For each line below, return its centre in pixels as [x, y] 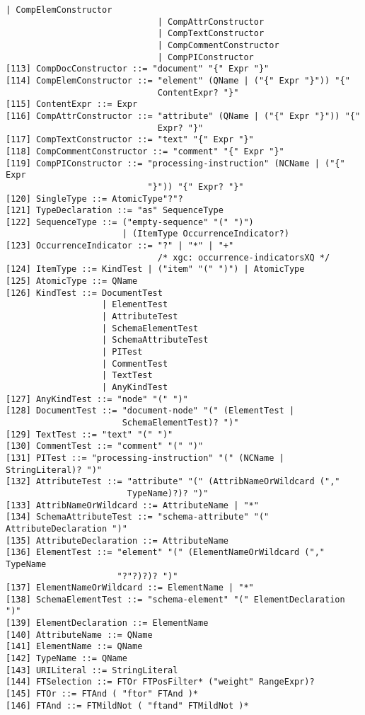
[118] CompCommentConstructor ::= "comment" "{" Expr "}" [145, 151]
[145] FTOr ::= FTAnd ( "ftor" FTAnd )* [102, 694]
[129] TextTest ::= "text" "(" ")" [89, 434]
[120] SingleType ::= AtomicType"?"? [94, 199]
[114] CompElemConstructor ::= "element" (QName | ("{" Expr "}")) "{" [178, 80]
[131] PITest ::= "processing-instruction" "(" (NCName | [145, 458]
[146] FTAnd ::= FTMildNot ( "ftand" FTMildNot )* [127, 705]
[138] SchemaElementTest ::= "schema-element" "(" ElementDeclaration [175, 599]
